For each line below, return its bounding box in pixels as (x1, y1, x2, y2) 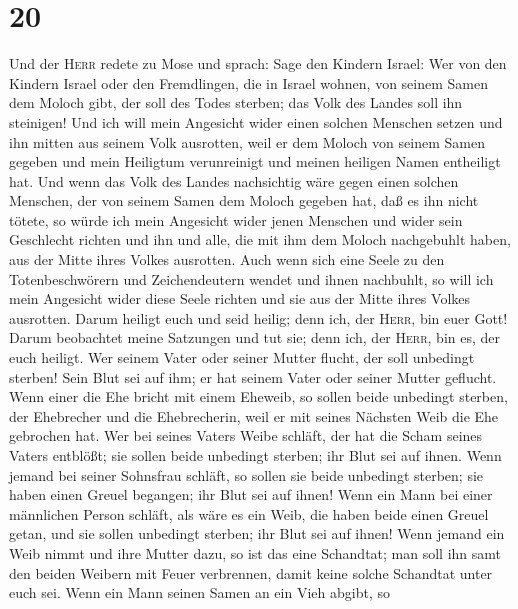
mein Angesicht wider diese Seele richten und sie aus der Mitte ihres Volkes (9, 288, 471, 309)
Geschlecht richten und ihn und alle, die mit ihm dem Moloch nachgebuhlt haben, (9, 229, 511, 250)
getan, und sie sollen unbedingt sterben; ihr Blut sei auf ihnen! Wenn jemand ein (9, 523, 505, 544)
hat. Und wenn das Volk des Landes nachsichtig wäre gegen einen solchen (9, 170, 459, 191)
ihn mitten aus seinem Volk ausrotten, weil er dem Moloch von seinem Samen (9, 131, 485, 152)
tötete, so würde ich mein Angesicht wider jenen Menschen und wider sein (9, 209, 463, 230)
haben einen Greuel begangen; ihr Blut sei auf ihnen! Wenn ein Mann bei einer (9, 484, 493, 505)
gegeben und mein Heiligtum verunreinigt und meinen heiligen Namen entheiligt (9, 151, 501, 172)
